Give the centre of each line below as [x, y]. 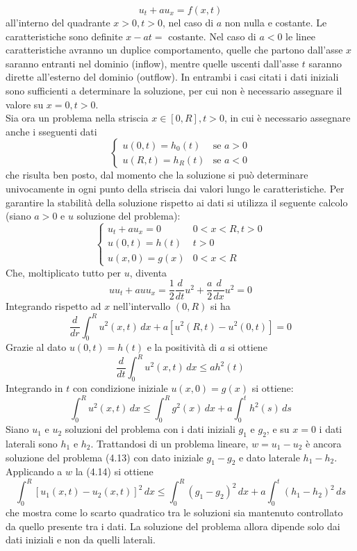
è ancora [324, 443]
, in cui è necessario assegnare [287, 118]
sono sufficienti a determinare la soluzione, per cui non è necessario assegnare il [174, 90]
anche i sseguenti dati [51, 131]
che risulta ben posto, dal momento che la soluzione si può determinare [157, 175]
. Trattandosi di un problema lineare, [169, 443]
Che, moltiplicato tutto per [64, 272]
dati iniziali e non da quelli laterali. [81, 540]
